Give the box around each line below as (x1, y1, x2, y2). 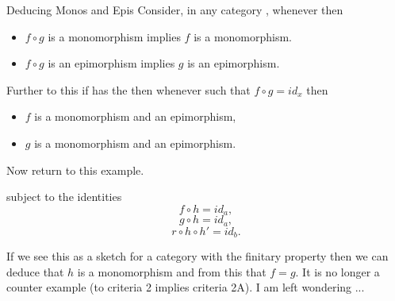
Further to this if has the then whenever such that (6, 81, 251, 98)
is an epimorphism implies (48, 55, 175, 71)
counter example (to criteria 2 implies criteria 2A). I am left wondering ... (6, 279, 365, 295)
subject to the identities (6, 188, 122, 205)
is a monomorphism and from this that (77, 263, 267, 280)
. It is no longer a (295, 263, 380, 280)
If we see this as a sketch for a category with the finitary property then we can (6, 248, 389, 264)
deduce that (6, 263, 64, 280)
